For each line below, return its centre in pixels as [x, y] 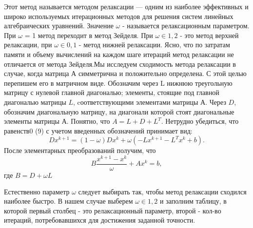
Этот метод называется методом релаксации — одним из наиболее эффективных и [126, 6]
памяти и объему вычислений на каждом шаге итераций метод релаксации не [119, 54]
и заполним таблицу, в [193, 201]
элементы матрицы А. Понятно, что [57, 121]
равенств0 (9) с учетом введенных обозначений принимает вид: [98, 130]
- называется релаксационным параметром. [186, 26]
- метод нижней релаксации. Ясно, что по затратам [154, 45]
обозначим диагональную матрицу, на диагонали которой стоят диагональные [119, 111]
